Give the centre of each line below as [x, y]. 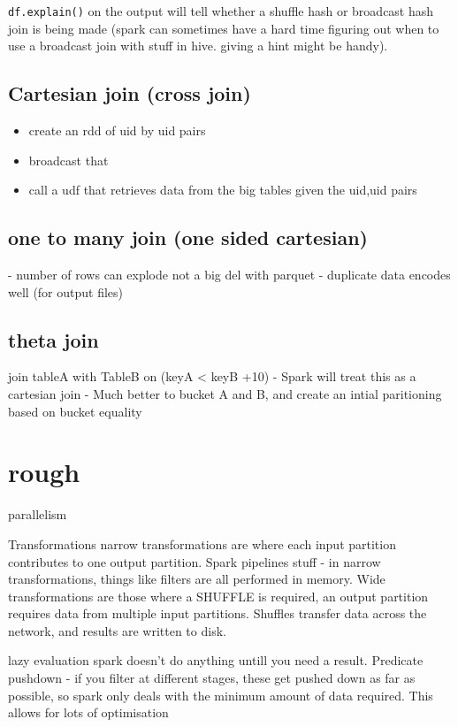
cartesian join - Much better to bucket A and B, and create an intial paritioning [225, 394]
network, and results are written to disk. [117, 630]
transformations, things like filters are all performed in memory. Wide [197, 579]
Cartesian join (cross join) [130, 93]
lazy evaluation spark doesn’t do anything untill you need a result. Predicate [216, 660]
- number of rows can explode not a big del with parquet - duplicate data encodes [229, 275]
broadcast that [69, 160]
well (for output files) [66, 291]
